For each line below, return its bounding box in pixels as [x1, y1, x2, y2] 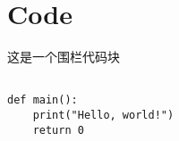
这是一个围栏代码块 [7, 47, 120, 66]
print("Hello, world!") [32, 109, 175, 122]
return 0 [32, 123, 84, 137]
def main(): [7, 94, 78, 107]
